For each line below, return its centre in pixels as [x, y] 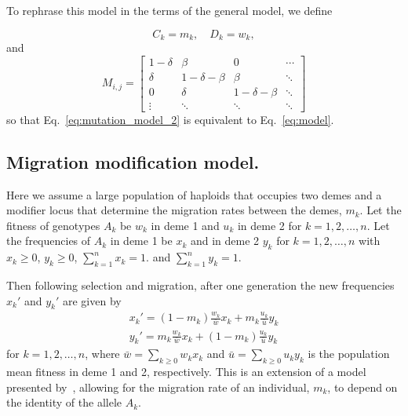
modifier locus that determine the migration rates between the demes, [174, 210]
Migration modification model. [133, 161]
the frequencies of [49, 241]
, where [102, 354]
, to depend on [362, 387]
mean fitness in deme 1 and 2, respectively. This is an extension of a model [186, 372]
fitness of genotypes [53, 225]
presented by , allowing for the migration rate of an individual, [158, 387]
